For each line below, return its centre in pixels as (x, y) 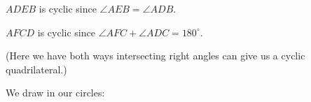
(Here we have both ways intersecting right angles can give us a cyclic (155, 56)
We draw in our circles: (55, 93)
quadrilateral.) (36, 69)
